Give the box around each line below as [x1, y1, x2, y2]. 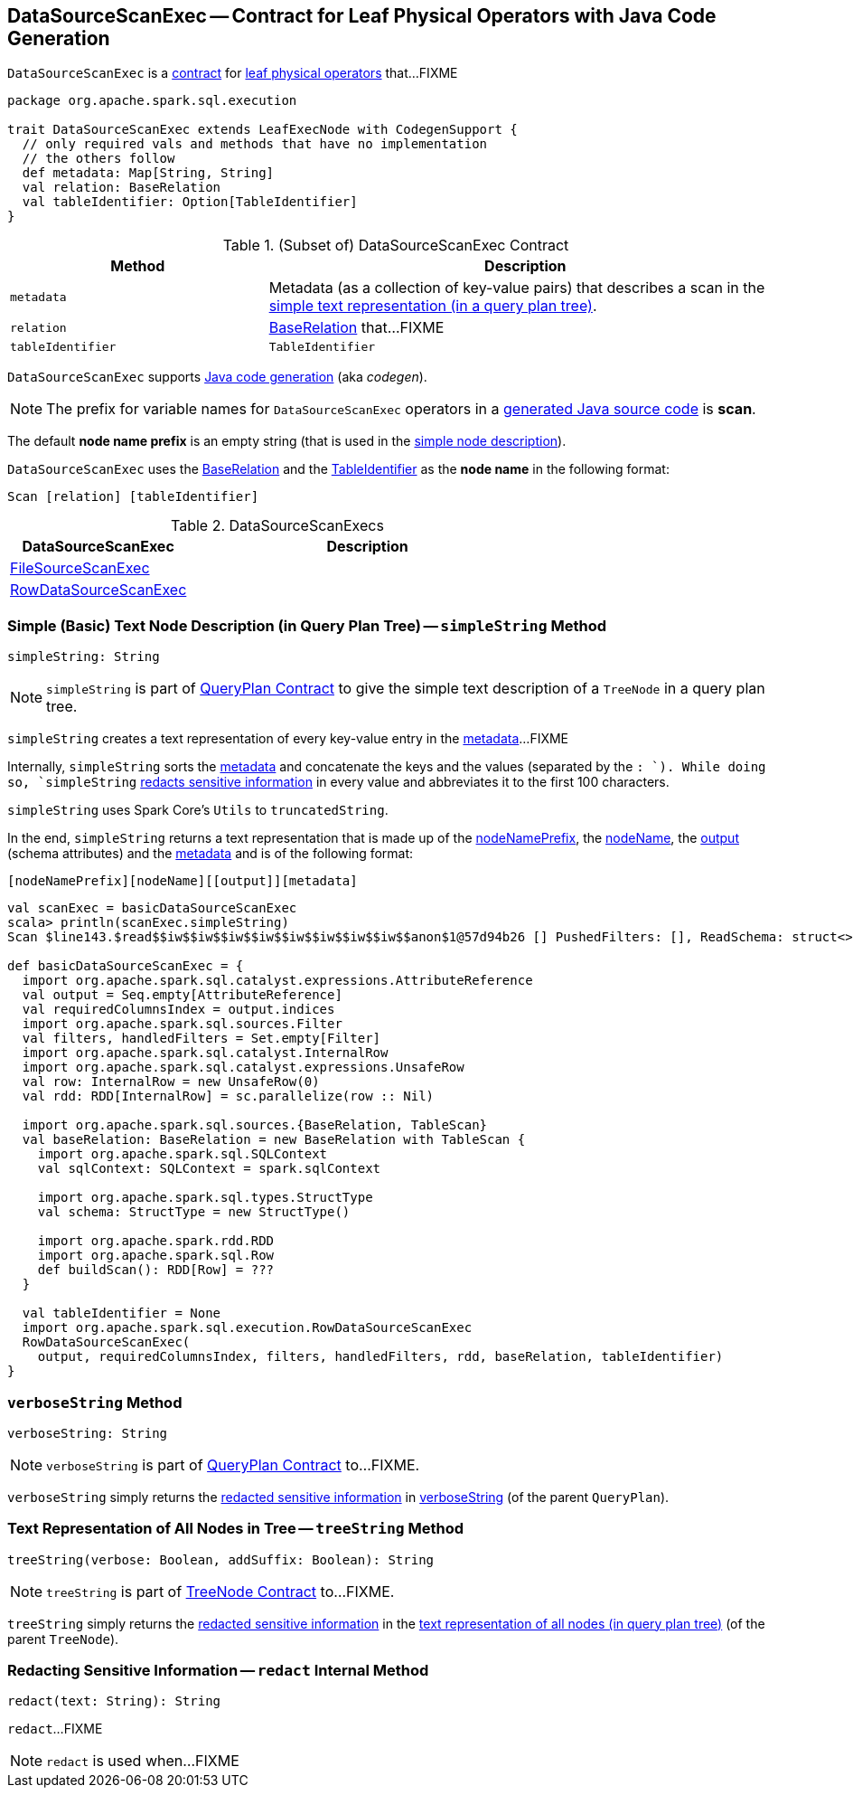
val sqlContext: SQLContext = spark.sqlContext [37, 1161, 381, 1176]
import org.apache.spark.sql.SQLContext [37, 1147, 328, 1162]
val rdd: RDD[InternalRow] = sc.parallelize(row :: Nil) [22, 1089, 435, 1104]
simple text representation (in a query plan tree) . [268, 297, 597, 316]
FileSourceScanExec [10, 559, 150, 578]
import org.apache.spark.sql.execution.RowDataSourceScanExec [22, 1320, 473, 1336]
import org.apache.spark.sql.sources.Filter [22, 1016, 342, 1032]
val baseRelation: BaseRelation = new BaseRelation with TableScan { [22, 1132, 526, 1148]
